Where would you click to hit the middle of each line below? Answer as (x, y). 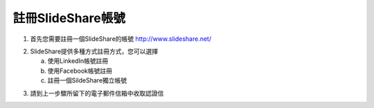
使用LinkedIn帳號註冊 (78, 61)
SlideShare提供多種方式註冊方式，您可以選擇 (94, 51)
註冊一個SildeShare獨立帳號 (87, 80)
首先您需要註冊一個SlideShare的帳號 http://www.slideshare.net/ (121, 39)
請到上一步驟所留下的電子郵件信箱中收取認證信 (97, 93)
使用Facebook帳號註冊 (80, 71)
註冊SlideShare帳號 (69, 18)
